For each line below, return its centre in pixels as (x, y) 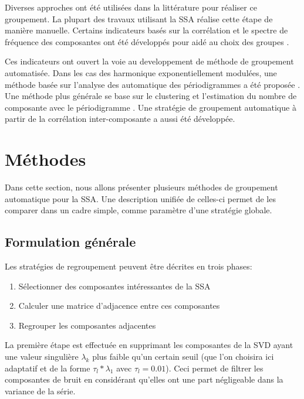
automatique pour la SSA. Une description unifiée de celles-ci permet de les (140, 198)
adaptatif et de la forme (48, 368)
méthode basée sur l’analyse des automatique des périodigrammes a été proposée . (153, 84)
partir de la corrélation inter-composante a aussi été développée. (120, 119)
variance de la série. (40, 391)
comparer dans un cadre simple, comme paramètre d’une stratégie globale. (139, 210)
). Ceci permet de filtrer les (215, 368)
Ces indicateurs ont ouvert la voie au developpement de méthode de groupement (149, 61)
